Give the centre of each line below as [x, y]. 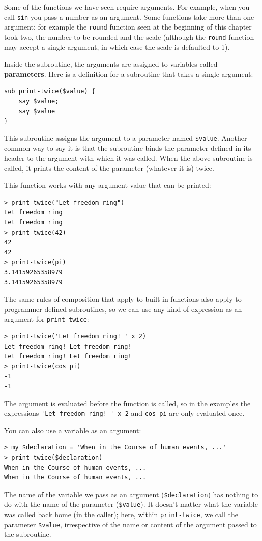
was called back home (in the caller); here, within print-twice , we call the [121, 514]
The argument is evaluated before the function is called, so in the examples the [127, 403]
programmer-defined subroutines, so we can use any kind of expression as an [123, 309]
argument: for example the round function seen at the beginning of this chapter [128, 27]
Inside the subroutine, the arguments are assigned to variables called [111, 64]
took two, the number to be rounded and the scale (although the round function [129, 36]
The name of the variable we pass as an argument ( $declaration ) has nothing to [131, 494]
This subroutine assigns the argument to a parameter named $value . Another [126, 138]
